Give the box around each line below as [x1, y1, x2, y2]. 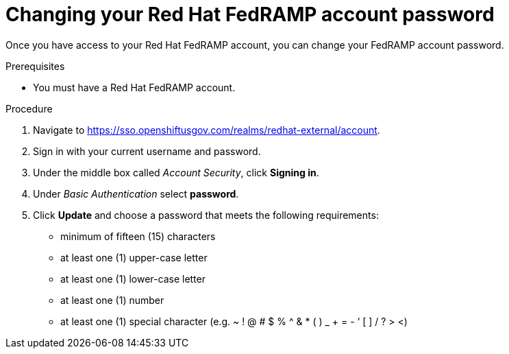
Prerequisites [5, 60, 65, 72]
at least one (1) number [60, 294, 164, 306]
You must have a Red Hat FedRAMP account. [33, 81, 236, 93]
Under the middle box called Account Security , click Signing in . [33, 166, 319, 178]
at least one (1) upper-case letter [60, 251, 208, 263]
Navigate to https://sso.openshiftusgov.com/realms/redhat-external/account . [33, 123, 380, 136]
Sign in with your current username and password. [33, 145, 261, 157]
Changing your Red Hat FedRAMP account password [5, 3, 495, 26]
